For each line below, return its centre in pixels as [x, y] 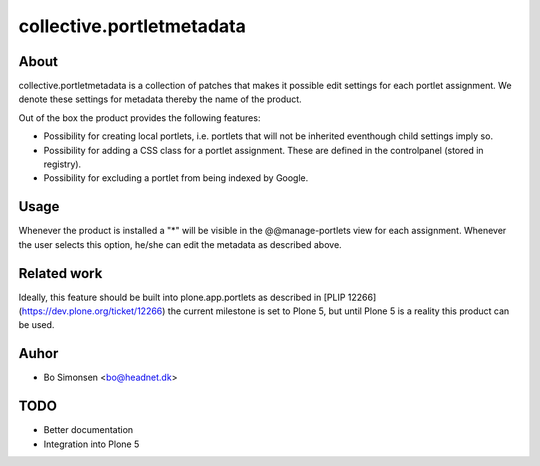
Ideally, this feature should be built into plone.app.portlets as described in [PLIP [182, 297]
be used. [36, 325]
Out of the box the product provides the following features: [139, 117]
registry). [62, 164]
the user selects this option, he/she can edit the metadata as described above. [180, 244]
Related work [60, 273]
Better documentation [88, 430]
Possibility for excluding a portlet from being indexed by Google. [176, 178]
